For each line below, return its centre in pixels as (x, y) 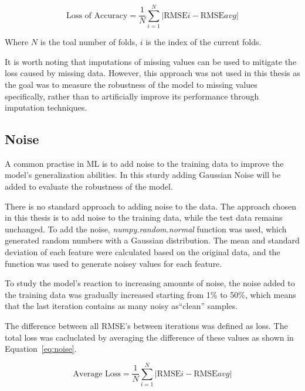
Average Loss (97, 374)
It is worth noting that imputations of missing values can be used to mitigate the (151, 61)
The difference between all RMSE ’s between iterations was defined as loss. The (146, 326)
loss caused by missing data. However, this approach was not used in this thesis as (152, 73)
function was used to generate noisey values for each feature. (113, 263)
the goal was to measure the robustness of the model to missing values (131, 84)
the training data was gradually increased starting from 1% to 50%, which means (150, 294)
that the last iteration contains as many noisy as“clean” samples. (121, 306)
